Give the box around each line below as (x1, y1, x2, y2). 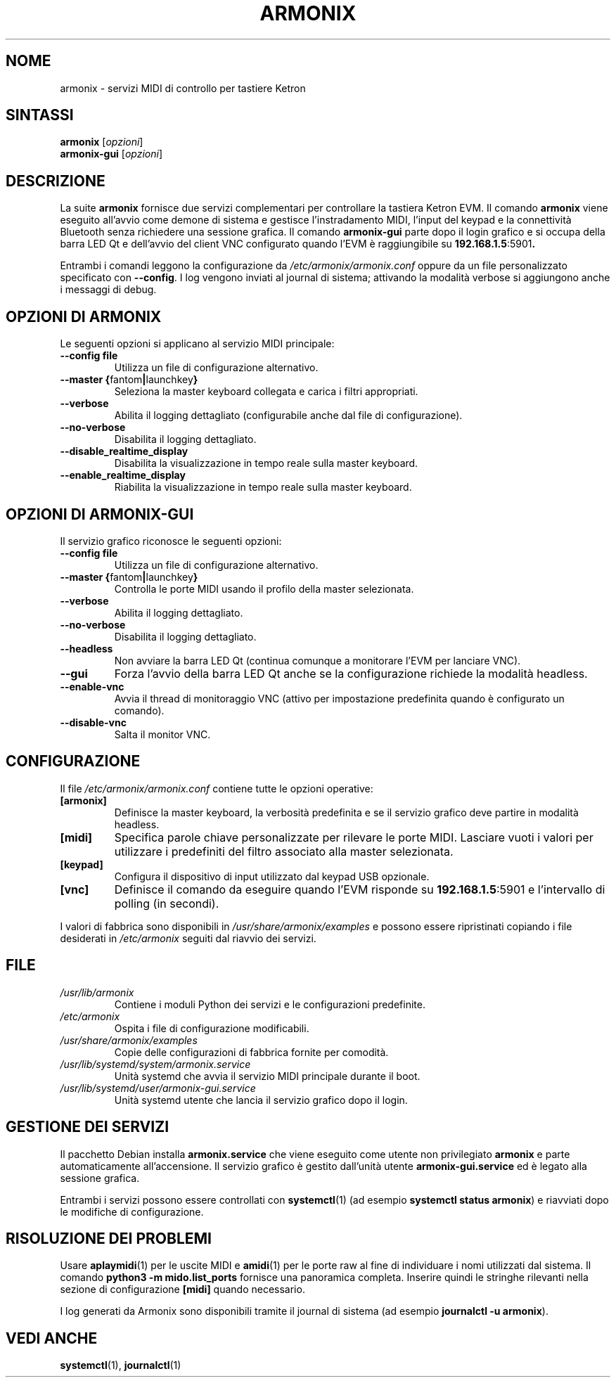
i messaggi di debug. (60, 283, 157, 296)
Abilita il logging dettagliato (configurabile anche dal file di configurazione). (114, 409, 463, 422)
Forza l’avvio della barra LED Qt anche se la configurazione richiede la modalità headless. (114, 666, 588, 681)
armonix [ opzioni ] (60, 136, 143, 148)
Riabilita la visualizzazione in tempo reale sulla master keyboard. (114, 481, 412, 494)
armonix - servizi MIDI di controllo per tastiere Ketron (60, 82, 306, 94)
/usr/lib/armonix (60, 986, 134, 998)
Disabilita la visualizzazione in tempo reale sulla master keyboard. (114, 457, 418, 470)
